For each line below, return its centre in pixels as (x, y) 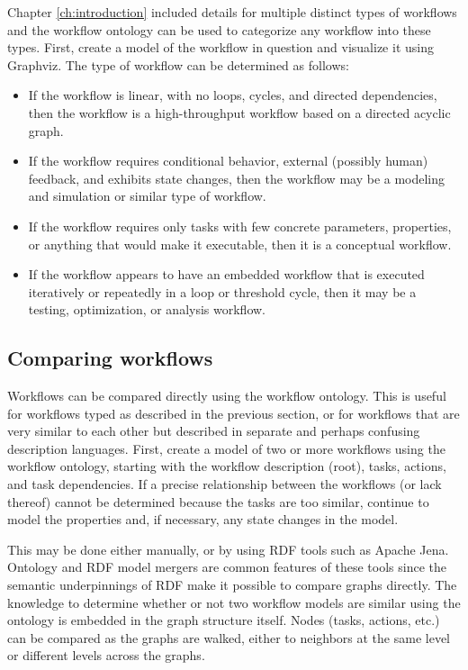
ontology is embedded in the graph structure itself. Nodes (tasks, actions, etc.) (224, 620)
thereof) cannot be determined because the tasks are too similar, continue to (218, 501)
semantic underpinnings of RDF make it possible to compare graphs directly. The (232, 585)
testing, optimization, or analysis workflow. (147, 309)
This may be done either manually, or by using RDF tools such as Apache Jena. (228, 549)
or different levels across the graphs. (106, 655)
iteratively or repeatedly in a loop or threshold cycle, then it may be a (222, 291)
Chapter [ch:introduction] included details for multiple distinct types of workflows (232, 12)
